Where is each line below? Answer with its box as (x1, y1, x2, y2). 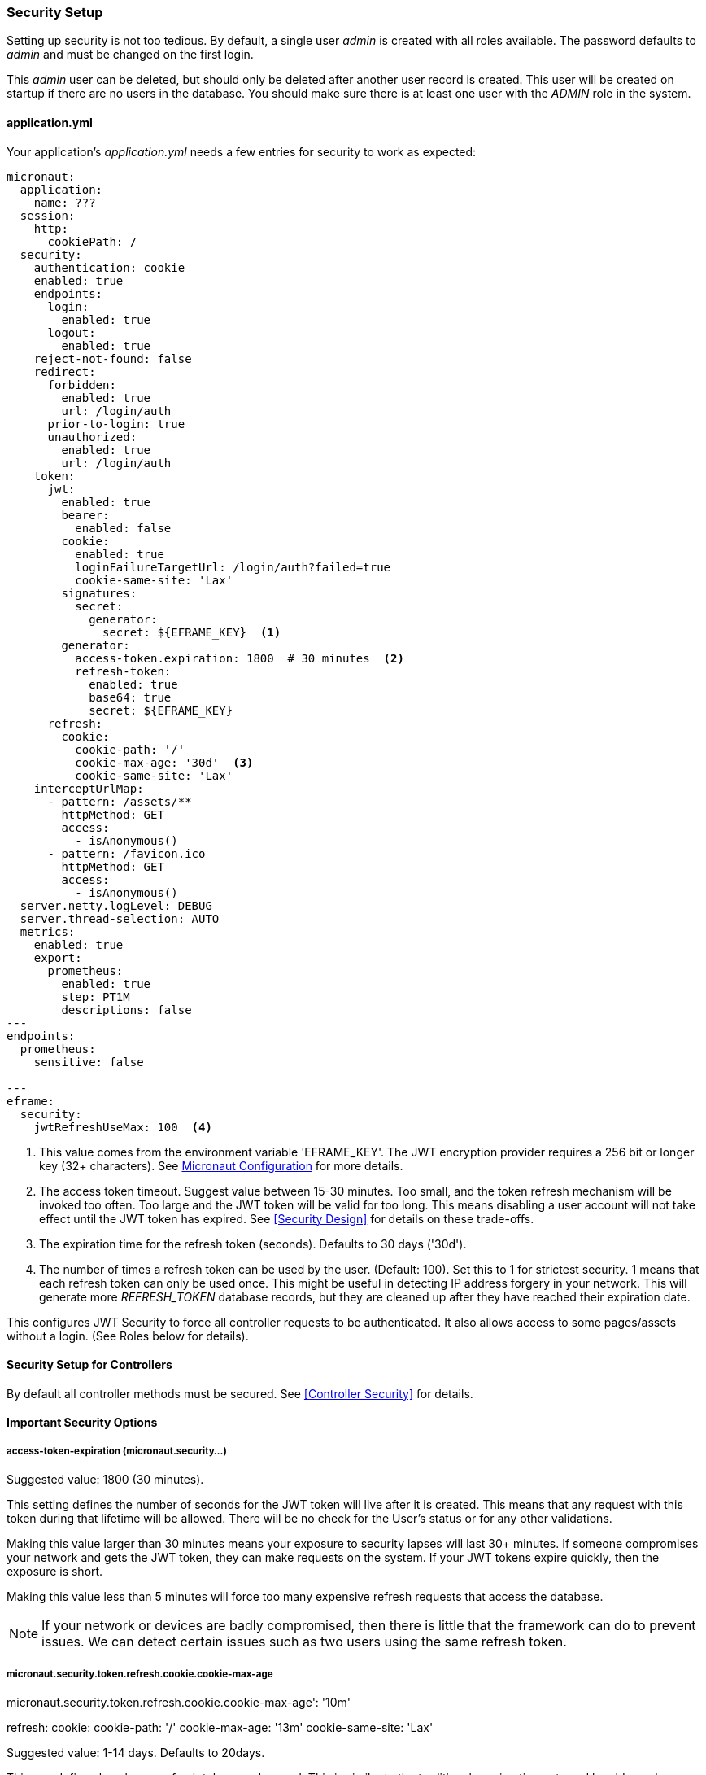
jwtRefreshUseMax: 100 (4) (33, 1120, 212, 1134)
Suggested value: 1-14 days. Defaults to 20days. (7, 1745, 265, 1760)
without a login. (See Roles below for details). (7, 1328, 249, 1343)
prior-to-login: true (47, 417, 185, 431)
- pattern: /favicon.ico (47, 846, 206, 860)
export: (33, 951, 82, 964)
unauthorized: (47, 430, 137, 444)
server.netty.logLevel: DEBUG (20, 898, 212, 912)
